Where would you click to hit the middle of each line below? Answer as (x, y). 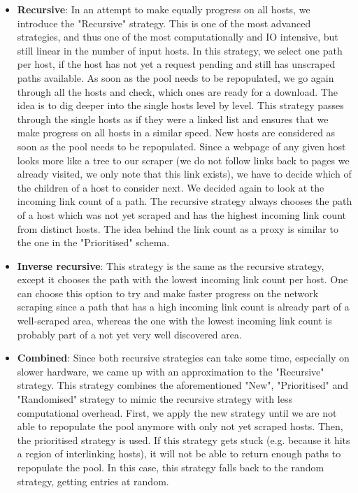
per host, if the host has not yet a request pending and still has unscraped (176, 64)
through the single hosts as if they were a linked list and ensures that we (173, 119)
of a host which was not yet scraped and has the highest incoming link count (181, 214)
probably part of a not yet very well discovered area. (129, 334)
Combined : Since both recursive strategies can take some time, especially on (183, 358)
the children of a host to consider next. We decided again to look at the (171, 187)
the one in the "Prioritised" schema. (93, 242)
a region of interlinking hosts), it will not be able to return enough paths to (179, 453)
